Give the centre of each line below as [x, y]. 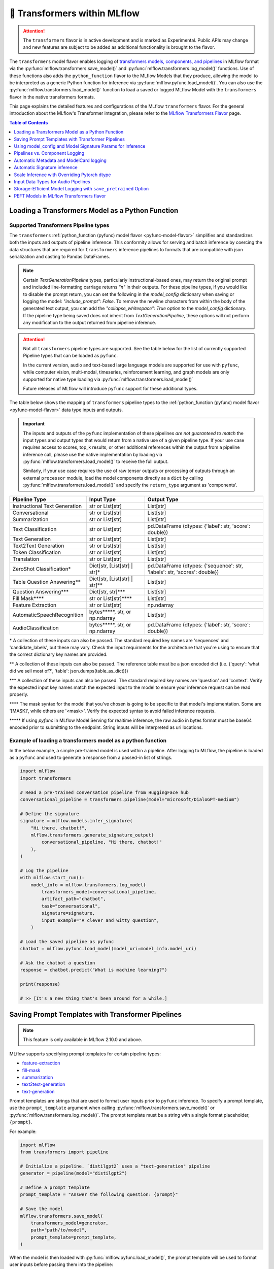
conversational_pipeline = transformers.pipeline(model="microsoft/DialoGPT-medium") [130, 799]
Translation [26, 559]
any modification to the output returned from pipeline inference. [90, 323]
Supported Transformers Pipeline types [59, 225]
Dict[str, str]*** [107, 591]
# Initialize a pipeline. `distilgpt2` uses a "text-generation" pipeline [115, 1166]
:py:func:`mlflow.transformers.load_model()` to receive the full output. [96, 461]
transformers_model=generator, [70, 1223]
